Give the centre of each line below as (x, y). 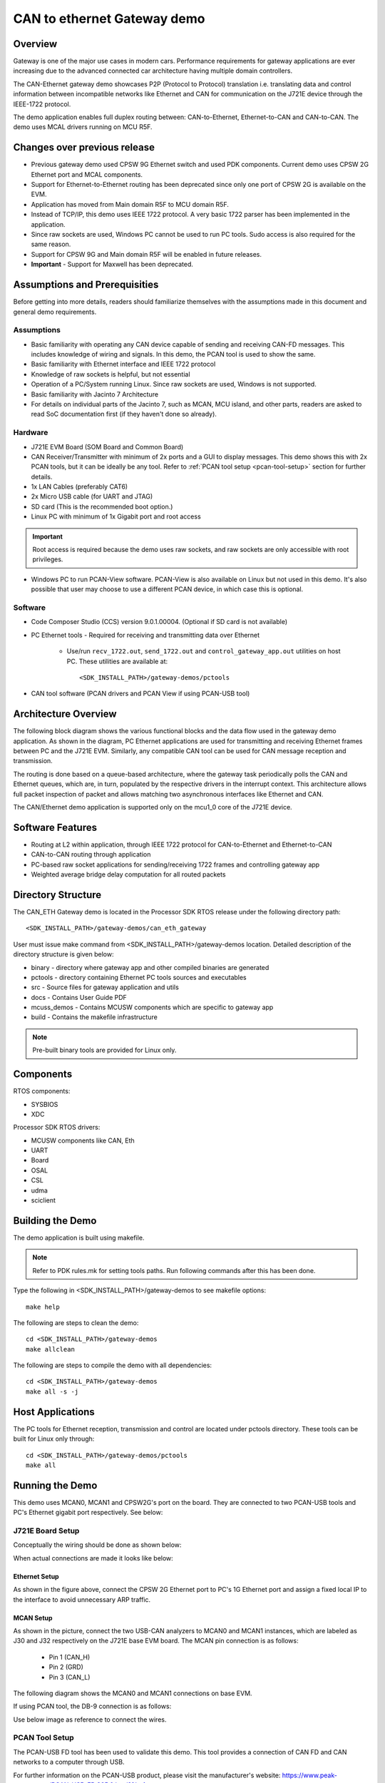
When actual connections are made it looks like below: (93, 1558)
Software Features (55, 827)
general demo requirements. (55, 312)
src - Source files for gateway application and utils (105, 987)
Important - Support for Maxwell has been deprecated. (112, 265)
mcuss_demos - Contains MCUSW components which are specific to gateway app (152, 1007)
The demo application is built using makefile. (79, 1237)
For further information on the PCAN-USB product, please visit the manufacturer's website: (147, 1775)
